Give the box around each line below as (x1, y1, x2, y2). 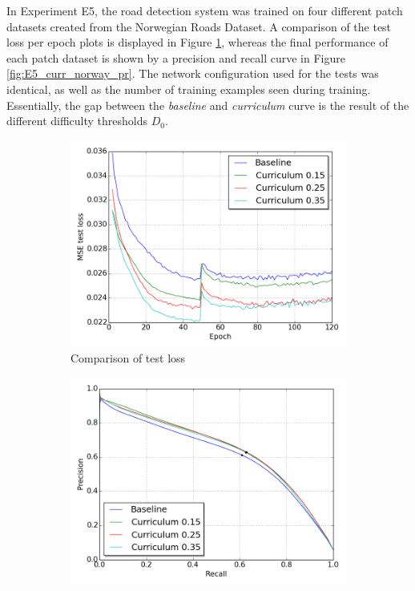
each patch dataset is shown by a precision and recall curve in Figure (6, 49, 345, 66)
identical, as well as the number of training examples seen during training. (6, 80, 371, 97)
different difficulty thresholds (6, 112, 148, 129)
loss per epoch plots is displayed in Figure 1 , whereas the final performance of (6, 34, 389, 51)
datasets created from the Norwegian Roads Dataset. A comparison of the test (6, 18, 392, 34)
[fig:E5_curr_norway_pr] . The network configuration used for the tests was (6, 65, 379, 82)
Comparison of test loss (71, 350, 186, 366)
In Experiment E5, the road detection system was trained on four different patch (6, 2, 403, 18)
